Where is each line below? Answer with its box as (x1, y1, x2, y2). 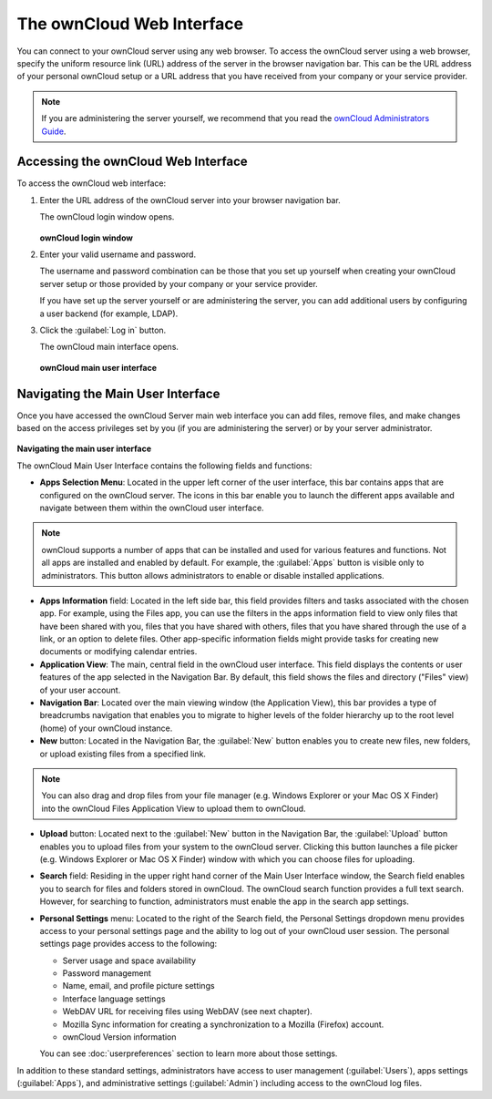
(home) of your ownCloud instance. (39, 723, 173, 734)
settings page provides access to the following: (39, 939, 218, 950)
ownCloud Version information (62, 1032, 177, 1043)
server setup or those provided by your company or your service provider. (39, 278, 318, 289)
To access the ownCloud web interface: (16, 178, 167, 189)
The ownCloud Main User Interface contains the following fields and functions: (16, 460, 313, 471)
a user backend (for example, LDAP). (39, 308, 179, 319)
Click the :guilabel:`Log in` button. (39, 324, 167, 335)
